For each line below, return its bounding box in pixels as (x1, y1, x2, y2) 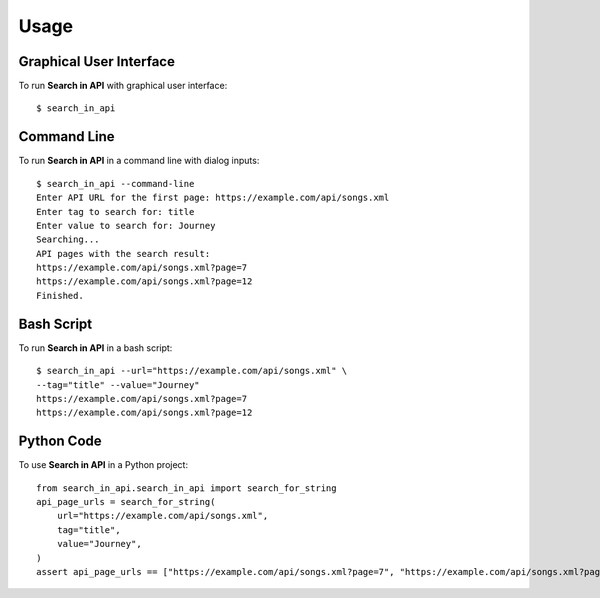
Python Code (18, 433, 102, 450)
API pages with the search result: (36, 248, 211, 259)
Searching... (36, 234, 100, 245)
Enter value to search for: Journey (36, 220, 216, 231)
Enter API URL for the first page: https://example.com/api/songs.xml (36, 192, 390, 204)
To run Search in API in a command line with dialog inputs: (18, 155, 260, 167)
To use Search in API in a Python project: (18, 459, 189, 471)
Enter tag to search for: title (36, 206, 195, 217)
